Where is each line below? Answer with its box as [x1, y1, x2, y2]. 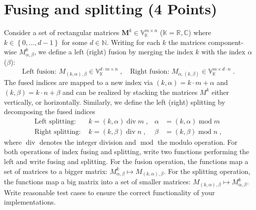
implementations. [4, 197, 56, 207]
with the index [201, 46, 246, 57]
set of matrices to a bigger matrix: [4, 166, 108, 176]
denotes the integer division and [39, 136, 136, 147]
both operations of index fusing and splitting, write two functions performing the [4, 146, 249, 157]
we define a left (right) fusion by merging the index [38, 46, 193, 57]
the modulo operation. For [157, 136, 238, 147]
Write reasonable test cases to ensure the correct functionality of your [4, 187, 215, 197]
